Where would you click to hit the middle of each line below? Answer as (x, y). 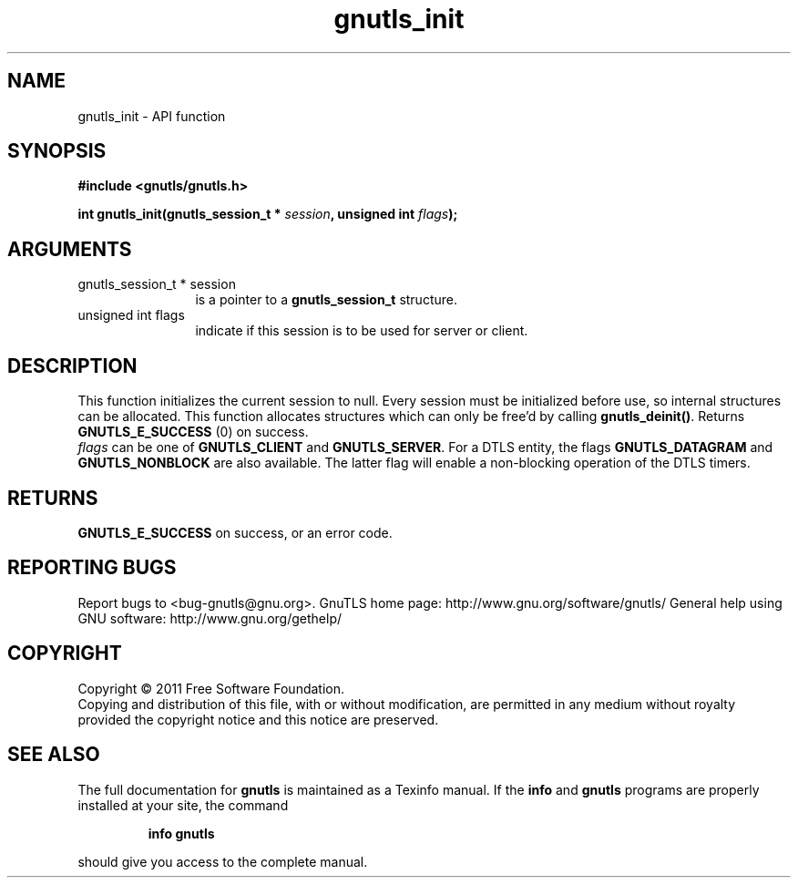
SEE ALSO (54, 755)
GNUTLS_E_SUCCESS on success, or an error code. (235, 532)
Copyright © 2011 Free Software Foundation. (211, 688)
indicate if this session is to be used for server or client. (362, 331)
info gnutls (181, 833)
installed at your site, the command (183, 805)
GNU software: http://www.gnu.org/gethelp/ (210, 618)
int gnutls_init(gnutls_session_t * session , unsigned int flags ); (268, 214)
